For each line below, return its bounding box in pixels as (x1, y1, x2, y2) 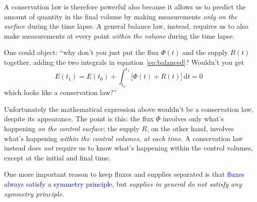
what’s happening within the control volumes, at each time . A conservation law (4, 133, 243, 143)
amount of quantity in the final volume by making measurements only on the (4, 11, 238, 21)
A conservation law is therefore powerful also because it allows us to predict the (4, 1, 246, 11)
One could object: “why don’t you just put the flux (4, 47, 159, 57)
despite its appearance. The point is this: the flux (4, 113, 154, 124)
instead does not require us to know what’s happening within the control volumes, (4, 143, 254, 153)
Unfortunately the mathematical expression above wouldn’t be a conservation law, (4, 103, 254, 114)
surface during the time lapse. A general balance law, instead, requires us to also (4, 21, 249, 31)
